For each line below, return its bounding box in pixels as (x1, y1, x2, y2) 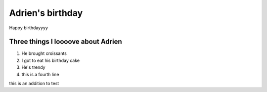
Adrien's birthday (9, 7, 83, 18)
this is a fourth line (21, 71, 59, 77)
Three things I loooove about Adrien (9, 38, 122, 46)
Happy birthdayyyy (9, 25, 48, 31)
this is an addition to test (9, 81, 59, 87)
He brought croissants (21, 50, 67, 56)
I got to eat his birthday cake (21, 57, 80, 63)
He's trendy (21, 64, 45, 70)
